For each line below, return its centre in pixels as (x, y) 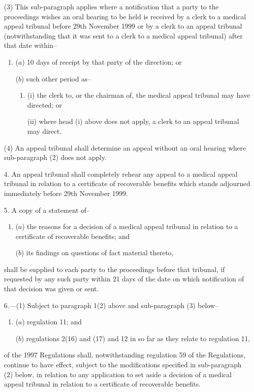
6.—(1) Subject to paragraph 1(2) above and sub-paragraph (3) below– (111, 305)
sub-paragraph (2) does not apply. (55, 157)
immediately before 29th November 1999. (66, 193)
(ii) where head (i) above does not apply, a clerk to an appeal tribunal (133, 121)
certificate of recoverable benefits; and (73, 236)
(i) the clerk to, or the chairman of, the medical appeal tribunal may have (139, 95)
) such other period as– (56, 78)
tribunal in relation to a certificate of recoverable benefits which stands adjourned (127, 183)
